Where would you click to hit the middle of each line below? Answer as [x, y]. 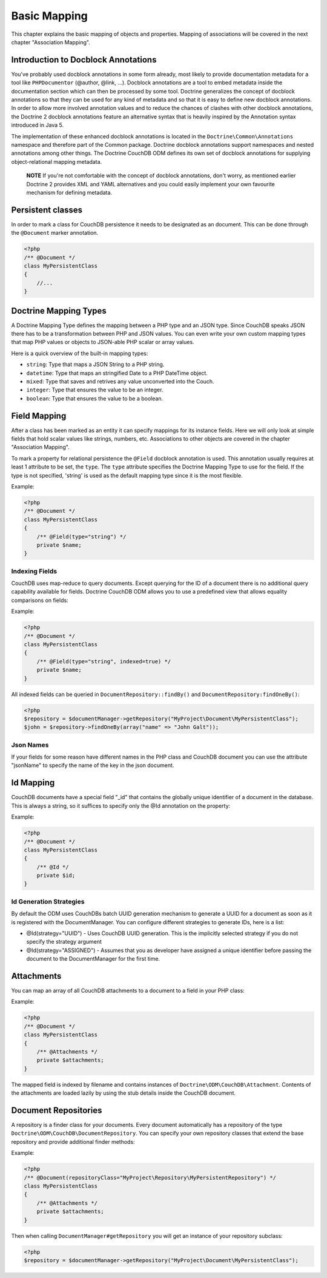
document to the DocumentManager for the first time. [93, 959]
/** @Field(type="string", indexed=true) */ [104, 661]
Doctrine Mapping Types [59, 310]
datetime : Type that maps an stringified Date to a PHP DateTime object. [117, 373]
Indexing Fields [34, 571]
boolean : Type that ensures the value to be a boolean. [95, 398]
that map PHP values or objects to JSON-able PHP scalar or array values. [103, 342]
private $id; [56, 876]
